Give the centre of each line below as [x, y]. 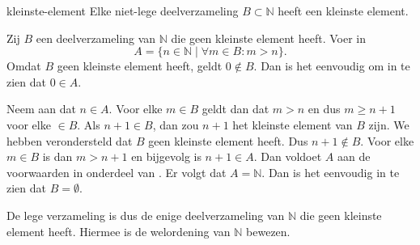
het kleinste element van [293, 124]
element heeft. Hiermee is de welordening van [119, 231]
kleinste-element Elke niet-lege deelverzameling [123, 11]
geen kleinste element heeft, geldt [140, 66]
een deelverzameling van [96, 38]
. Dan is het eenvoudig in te [331, 172]
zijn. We [389, 124]
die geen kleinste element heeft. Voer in [268, 38]
